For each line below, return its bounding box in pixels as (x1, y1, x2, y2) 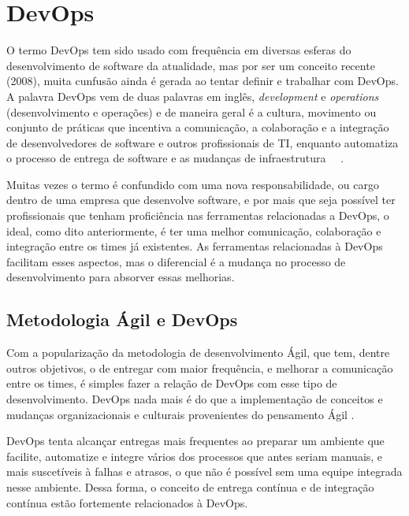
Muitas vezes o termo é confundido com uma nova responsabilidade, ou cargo (6, 176, 379, 192)
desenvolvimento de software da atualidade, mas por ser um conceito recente (6, 57, 375, 73)
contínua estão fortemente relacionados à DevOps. (6, 494, 248, 510)
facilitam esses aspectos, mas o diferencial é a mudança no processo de (6, 253, 346, 269)
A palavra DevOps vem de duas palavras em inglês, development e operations (6, 87, 379, 104)
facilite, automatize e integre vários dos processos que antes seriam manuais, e (6, 447, 383, 464)
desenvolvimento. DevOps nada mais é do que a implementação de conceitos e (6, 391, 383, 407)
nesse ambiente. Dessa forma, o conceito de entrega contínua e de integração (6, 478, 374, 495)
